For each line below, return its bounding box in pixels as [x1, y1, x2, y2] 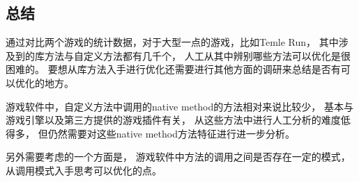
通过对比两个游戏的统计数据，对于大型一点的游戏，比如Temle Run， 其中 [6, 35, 339, 49]
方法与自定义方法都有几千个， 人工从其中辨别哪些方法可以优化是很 [44, 48, 351, 63]
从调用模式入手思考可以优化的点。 [6, 163, 162, 177]
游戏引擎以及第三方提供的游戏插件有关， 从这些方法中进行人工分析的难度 [6, 113, 341, 127]
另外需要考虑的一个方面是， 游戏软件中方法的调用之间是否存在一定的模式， [6, 149, 351, 164]
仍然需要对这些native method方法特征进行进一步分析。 [47, 126, 295, 140]
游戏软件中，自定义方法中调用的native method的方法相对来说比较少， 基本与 [6, 99, 353, 113]
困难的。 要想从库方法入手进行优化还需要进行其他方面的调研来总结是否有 [6, 62, 341, 76]
